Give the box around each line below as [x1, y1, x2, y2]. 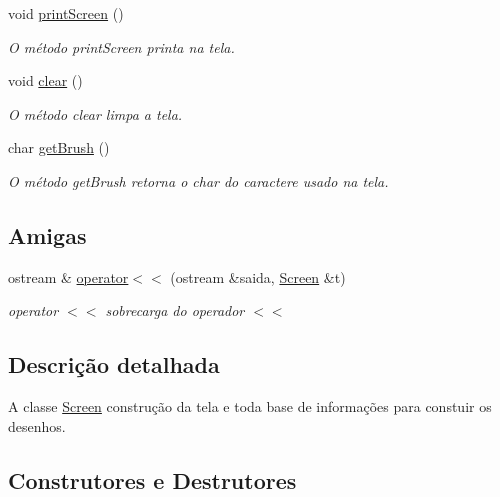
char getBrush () [8, 137, 110, 158]
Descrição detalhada [8, 349, 220, 380]
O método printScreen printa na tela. [8, 36, 235, 57]
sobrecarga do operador [105, 300, 245, 321]
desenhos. [8, 415, 66, 436]
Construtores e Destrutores [8, 464, 297, 495]
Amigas [8, 219, 87, 250]
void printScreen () [8, 3, 124, 23]
